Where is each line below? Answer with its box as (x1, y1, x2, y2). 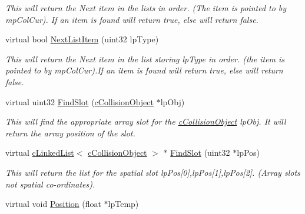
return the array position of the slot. (5, 126, 135, 139)
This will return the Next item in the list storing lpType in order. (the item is (5, 52, 285, 65)
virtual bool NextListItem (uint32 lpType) (5, 33, 159, 45)
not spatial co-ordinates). (5, 178, 95, 190)
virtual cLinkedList (5, 146, 74, 159)
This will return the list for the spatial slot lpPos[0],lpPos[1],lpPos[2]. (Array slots (5, 166, 300, 178)
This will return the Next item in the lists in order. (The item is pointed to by (5, 2, 287, 14)
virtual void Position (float (5, 198, 101, 210)
